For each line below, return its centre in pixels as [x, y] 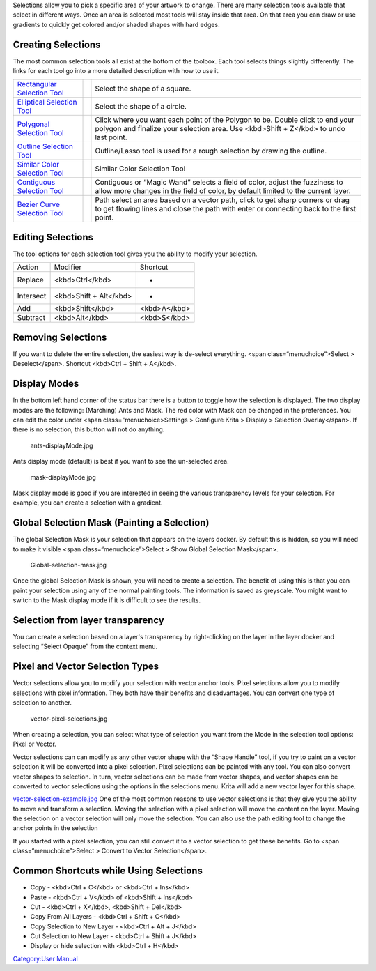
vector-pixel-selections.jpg [69, 719]
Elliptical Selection [47, 102]
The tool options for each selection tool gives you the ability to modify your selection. [135, 254]
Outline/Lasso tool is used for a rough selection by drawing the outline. [211, 151]
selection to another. [42, 703]
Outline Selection [45, 146]
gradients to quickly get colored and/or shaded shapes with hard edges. [116, 24]
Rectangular [37, 84]
